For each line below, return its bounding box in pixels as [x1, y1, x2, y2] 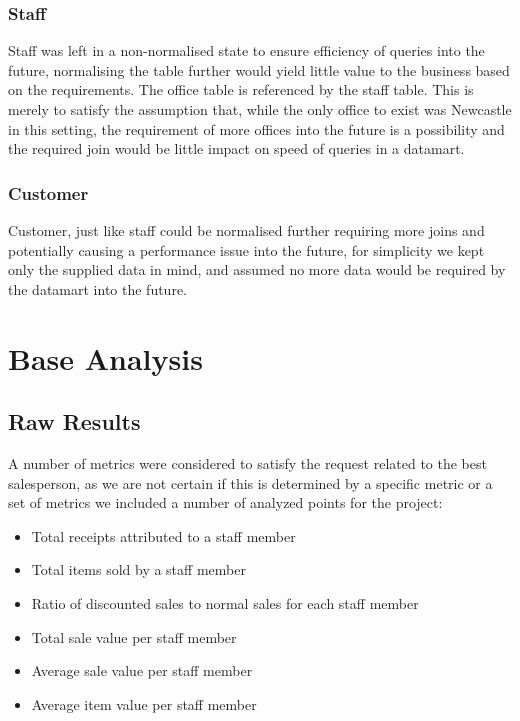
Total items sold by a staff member [31, 559, 246, 580]
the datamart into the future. [8, 278, 187, 299]
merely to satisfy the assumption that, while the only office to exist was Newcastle [8, 99, 512, 119]
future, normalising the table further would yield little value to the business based [8, 59, 510, 80]
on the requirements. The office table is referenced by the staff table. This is [8, 79, 474, 100]
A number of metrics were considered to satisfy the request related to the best [8, 452, 487, 473]
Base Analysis [8, 337, 203, 378]
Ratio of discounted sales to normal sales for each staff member [31, 592, 419, 613]
